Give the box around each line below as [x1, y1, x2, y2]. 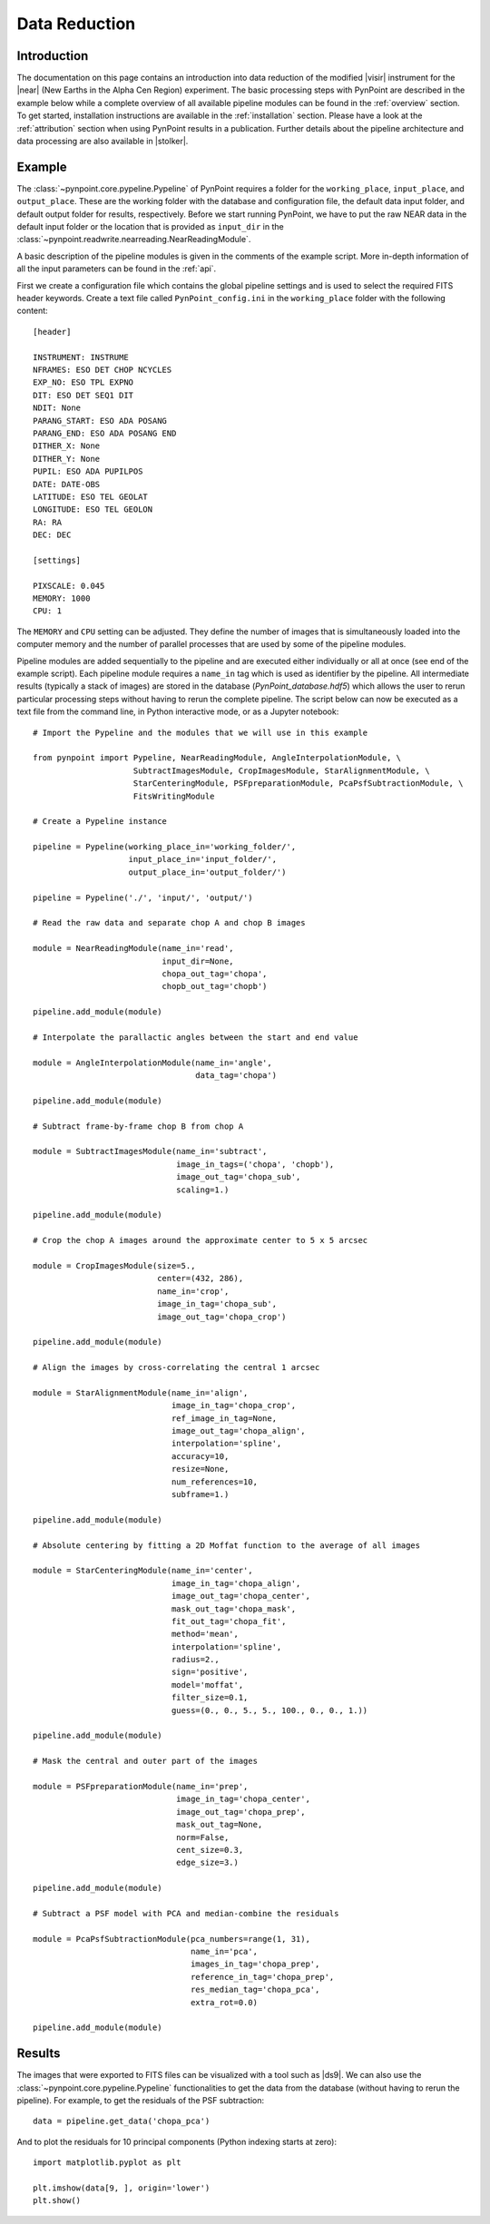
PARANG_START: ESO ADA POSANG [33, 416, 168, 426]
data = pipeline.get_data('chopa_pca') [33, 2116, 211, 2127]
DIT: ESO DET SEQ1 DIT [33, 390, 134, 400]
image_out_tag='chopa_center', [171, 1591, 310, 1602]
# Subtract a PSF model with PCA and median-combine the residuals [33, 1908, 339, 1918]
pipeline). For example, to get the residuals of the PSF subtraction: [16, 2095, 265, 2106]
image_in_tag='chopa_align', [171, 1578, 301, 1588]
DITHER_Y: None [33, 454, 101, 464]
